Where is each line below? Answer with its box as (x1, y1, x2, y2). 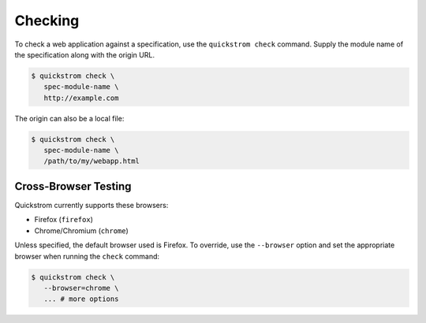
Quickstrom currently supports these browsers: (14, 200, 169, 210)
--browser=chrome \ (43, 284, 119, 292)
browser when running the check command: (14, 251, 160, 261)
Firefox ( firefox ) (34, 215, 94, 225)
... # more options (43, 295, 119, 303)
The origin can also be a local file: (14, 113, 125, 123)
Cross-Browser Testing (14, 180, 132, 193)
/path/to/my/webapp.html (43, 157, 140, 165)
